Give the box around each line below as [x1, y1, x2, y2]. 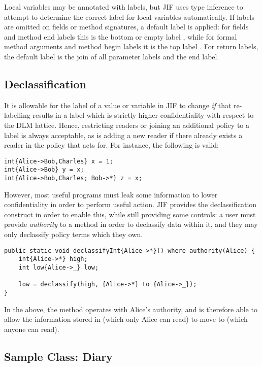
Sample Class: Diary [4, 348, 113, 364]
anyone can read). [4, 323, 59, 334]
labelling [4, 110, 30, 120]
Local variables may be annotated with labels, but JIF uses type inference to [4, 2, 243, 12]
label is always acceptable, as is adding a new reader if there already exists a [4, 129, 243, 140]
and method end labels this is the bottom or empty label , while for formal [4, 31, 237, 42]
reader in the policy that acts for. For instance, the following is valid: [4, 140, 219, 150]
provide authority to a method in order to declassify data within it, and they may [4, 219, 258, 229]
